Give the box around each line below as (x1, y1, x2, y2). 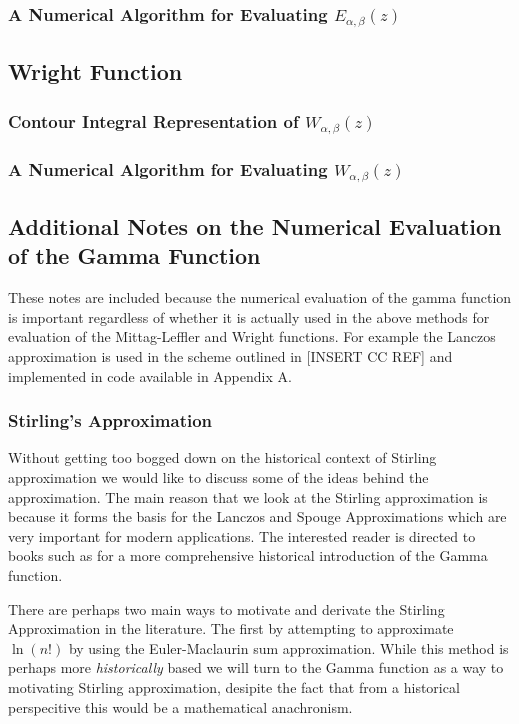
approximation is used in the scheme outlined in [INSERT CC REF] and (8, 346, 453, 367)
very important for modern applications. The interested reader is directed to (8, 525, 476, 546)
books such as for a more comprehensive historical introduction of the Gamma (8, 545, 488, 566)
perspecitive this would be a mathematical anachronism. (8, 696, 353, 717)
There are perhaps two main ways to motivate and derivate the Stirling (8, 598, 445, 619)
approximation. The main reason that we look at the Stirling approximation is (8, 486, 488, 507)
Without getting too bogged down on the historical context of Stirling (8, 447, 437, 468)
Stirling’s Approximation (8, 408, 213, 433)
